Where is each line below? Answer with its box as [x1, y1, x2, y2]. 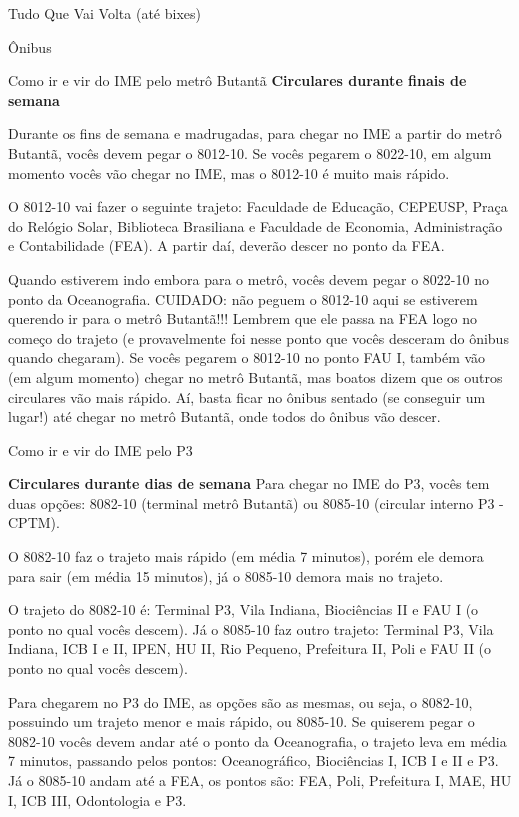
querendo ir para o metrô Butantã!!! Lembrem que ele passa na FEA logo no [8, 308, 477, 329]
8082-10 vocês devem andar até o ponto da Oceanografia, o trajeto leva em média [8, 730, 507, 751]
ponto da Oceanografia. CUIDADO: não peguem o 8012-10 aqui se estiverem [8, 288, 478, 309]
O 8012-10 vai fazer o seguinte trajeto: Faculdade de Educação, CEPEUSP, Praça [8, 196, 508, 217]
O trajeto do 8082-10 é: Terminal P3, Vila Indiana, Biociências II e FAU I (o [8, 599, 479, 620]
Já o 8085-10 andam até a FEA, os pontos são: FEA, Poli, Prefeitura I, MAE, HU [8, 770, 512, 790]
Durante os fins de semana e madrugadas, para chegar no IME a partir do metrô [8, 123, 502, 144]
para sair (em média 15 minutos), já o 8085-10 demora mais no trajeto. [8, 565, 444, 586]
